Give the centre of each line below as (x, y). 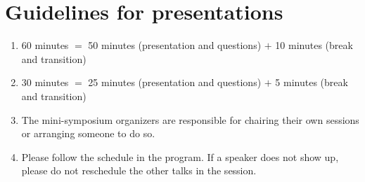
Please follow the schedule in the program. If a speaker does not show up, (180, 156)
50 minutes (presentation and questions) (175, 45)
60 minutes (45, 45)
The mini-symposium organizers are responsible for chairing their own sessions (190, 119)
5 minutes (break (312, 82)
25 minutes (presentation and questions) (175, 82)
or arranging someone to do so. (88, 133)
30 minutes (45, 82)
